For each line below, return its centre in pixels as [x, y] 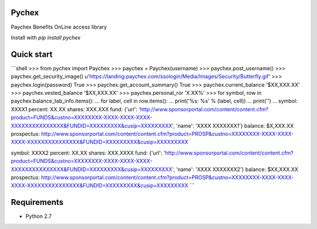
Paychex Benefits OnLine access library [59, 27]
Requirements [37, 202]
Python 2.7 [39, 216]
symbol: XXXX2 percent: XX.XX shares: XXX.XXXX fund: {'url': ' [88, 153]
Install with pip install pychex [46, 37]
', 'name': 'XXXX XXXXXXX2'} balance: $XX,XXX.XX [235, 169]
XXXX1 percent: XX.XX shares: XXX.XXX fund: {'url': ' [76, 109]
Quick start [32, 54]
